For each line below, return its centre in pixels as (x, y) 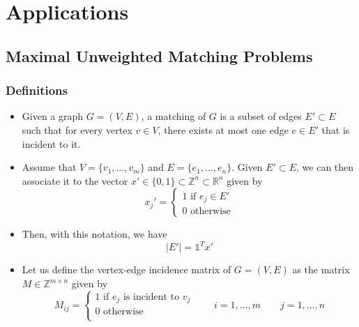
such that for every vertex (77, 129)
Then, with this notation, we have (94, 234)
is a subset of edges (261, 116)
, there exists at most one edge (223, 129)
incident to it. (51, 143)
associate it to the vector (75, 180)
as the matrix (321, 269)
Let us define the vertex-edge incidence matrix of (127, 269)
